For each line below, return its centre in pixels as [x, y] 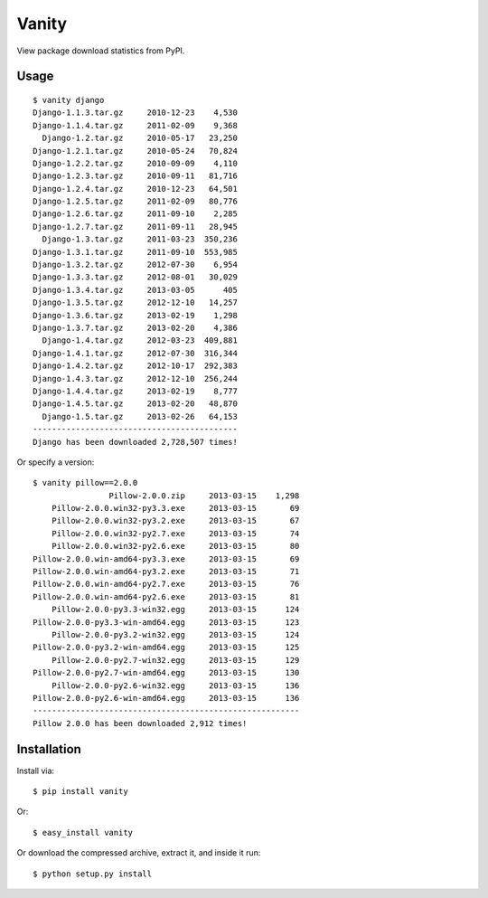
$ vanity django [69, 100]
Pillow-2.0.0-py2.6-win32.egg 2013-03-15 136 [175, 685]
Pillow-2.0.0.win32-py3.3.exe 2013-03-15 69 [175, 508]
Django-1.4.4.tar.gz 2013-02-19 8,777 [136, 391]
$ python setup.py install [93, 874]
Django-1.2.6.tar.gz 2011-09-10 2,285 [136, 214]
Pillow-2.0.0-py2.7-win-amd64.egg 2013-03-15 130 [166, 673]
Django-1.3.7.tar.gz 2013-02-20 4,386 [136, 327]
